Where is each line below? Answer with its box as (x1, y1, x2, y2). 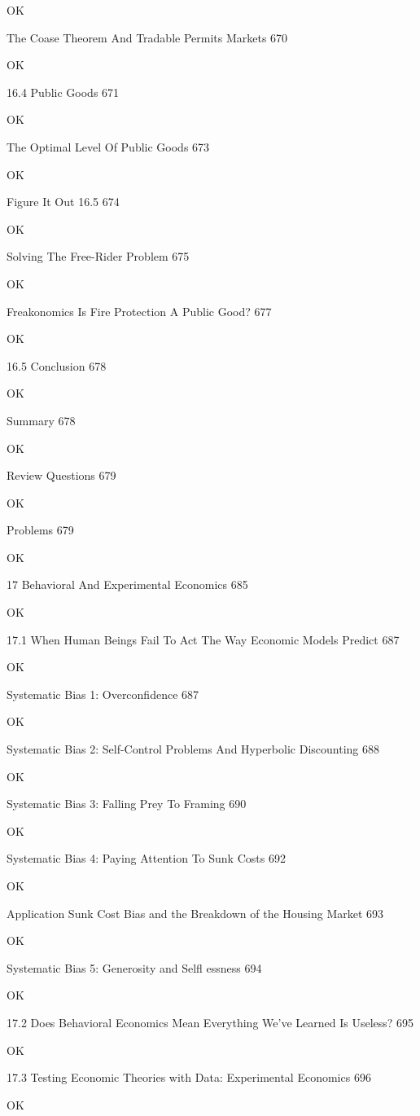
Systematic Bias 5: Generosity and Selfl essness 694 (7, 959, 262, 976)
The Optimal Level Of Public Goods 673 (7, 138, 210, 155)
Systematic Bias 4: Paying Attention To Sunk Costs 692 (7, 850, 286, 867)
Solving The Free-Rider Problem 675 (7, 248, 190, 265)
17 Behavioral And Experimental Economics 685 (7, 576, 248, 593)
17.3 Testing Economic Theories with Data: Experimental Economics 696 (7, 1069, 371, 1086)
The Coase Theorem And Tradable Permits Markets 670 (7, 29, 288, 46)
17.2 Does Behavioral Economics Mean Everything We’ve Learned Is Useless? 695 (7, 1013, 414, 1030)
